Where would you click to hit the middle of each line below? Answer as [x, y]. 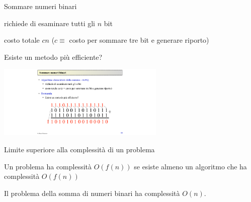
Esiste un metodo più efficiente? [53, 57]
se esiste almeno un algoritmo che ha [190, 166]
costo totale [22, 40]
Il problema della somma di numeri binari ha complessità [92, 193]
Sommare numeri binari [40, 6]
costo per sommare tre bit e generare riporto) [139, 40]
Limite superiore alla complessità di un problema [79, 149]
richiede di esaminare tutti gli [50, 23]
